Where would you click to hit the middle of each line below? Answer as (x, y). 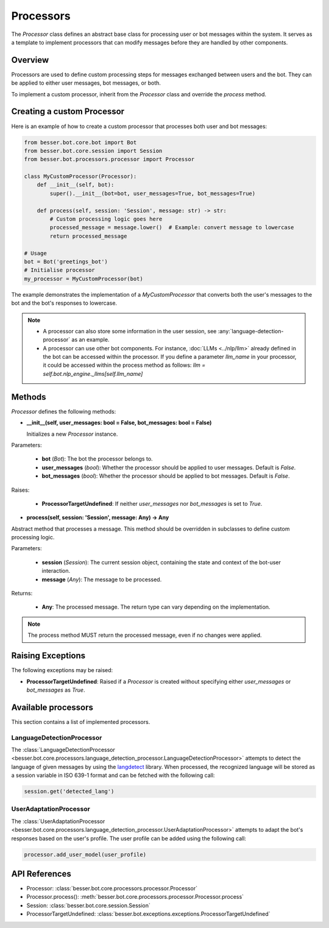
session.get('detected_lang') (69, 792)
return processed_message (88, 236)
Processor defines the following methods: (64, 411)
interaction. (56, 571)
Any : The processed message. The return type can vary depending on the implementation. (156, 607)
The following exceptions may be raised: (62, 670)
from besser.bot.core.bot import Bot (80, 142)
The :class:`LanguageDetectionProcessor (63, 749)
